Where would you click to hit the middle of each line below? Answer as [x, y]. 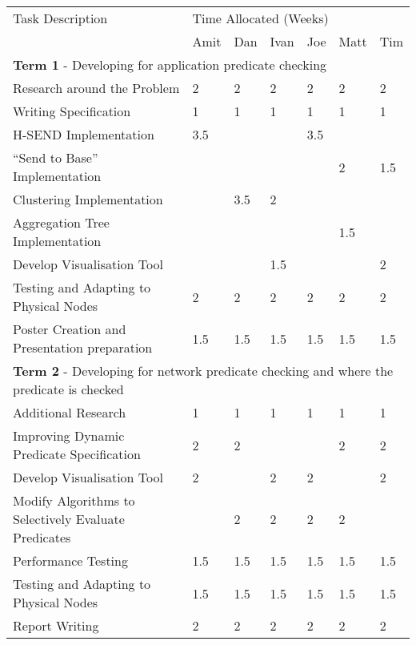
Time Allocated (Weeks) [260, 18]
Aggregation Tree [61, 222]
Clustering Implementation [88, 199]
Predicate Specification [77, 454]
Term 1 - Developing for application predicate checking [170, 64]
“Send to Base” [56, 157]
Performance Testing [70, 560]
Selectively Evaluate [69, 519]
